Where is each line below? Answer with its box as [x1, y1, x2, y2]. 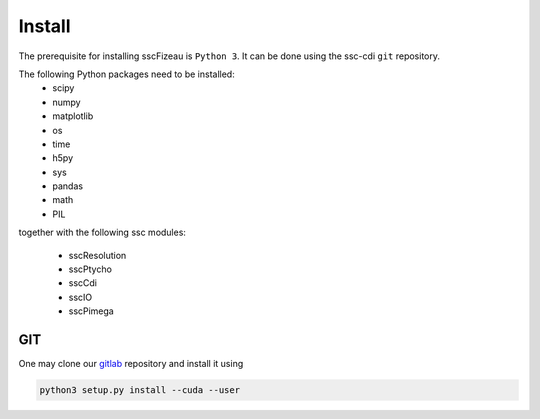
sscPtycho [68, 263, 112, 275]
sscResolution [68, 249, 127, 261]
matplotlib [52, 110, 94, 122]
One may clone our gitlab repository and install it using [18, 358, 244, 370]
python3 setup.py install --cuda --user [39, 385, 240, 396]
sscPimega [68, 305, 114, 317]
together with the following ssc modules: [18, 226, 187, 239]
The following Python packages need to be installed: [18, 68, 235, 80]
